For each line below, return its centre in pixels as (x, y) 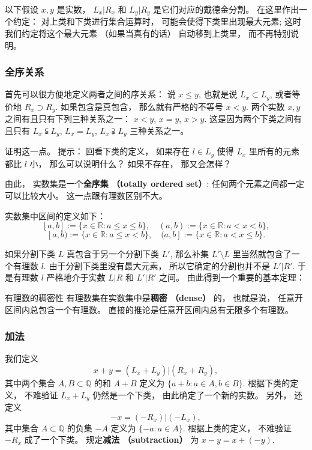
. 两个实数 (265, 106)
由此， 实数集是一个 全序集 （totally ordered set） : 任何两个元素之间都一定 (155, 184)
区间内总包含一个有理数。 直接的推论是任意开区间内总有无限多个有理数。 (149, 309)
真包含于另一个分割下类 (112, 254)
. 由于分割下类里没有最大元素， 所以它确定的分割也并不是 (157, 265)
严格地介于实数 (76, 277)
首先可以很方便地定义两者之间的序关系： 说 (90, 94)
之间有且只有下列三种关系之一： (68, 119)
